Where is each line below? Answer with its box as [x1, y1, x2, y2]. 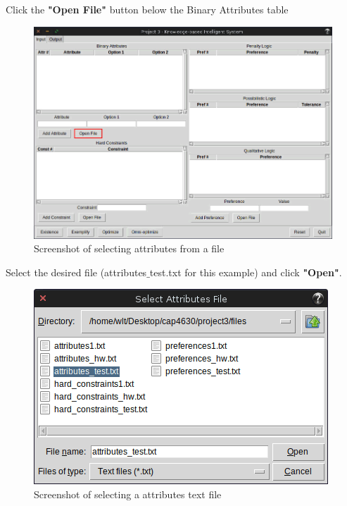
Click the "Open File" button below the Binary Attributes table [6, 2, 289, 16]
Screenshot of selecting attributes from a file [34, 241, 225, 256]
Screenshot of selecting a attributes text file [34, 486, 222, 501]
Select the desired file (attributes [6, 264, 147, 279]
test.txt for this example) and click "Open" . [149, 264, 342, 279]
